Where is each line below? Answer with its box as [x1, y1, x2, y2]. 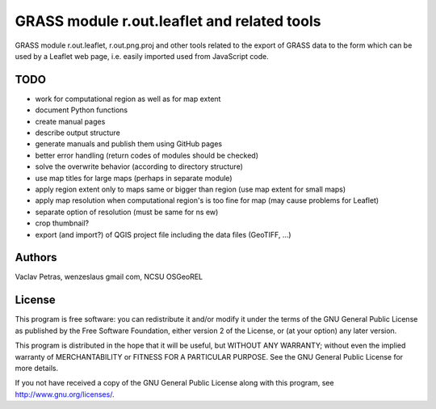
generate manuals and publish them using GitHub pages [35, 139, 222, 149]
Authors [15, 251, 57, 264]
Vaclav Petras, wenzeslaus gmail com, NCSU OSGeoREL [15, 272, 203, 282]
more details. [15, 363, 59, 373]
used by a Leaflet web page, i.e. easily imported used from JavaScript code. [15, 51, 270, 61]
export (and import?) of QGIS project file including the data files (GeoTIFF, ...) [35, 230, 291, 239]
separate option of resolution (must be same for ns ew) [35, 207, 219, 217]
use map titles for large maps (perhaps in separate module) [35, 173, 233, 183]
